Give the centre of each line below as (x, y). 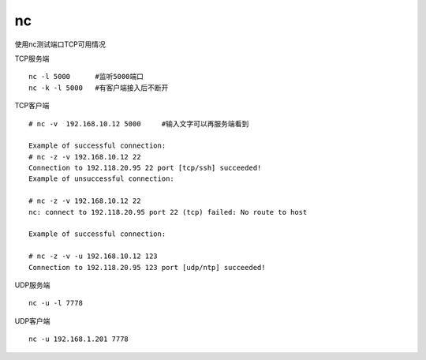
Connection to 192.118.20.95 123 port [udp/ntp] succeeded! (147, 267)
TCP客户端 (32, 106)
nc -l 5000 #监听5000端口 (86, 77)
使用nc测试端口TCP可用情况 (60, 44)
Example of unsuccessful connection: (102, 179)
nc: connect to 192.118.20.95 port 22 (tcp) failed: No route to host (168, 212)
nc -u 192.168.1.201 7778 (79, 339)
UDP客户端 (32, 321)
